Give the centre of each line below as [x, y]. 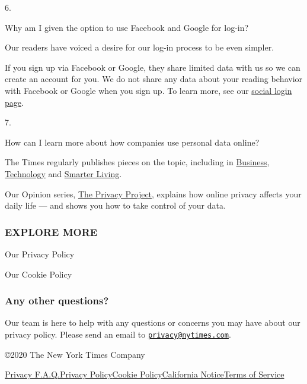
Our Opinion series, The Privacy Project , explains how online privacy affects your [153, 193]
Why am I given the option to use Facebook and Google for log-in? [127, 27]
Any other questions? [57, 300]
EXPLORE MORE [51, 232]
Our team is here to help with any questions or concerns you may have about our [153, 322]
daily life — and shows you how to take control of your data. [115, 205]
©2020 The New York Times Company [75, 354]
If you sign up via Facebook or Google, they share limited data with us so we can [153, 67]
